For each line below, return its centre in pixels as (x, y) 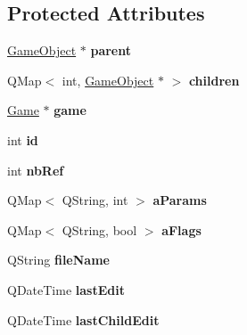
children (214, 80)
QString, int (95, 200)
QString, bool (99, 229)
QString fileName (58, 260)
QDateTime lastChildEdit (83, 319)
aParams (180, 200)
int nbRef (36, 170)
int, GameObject (108, 80)
